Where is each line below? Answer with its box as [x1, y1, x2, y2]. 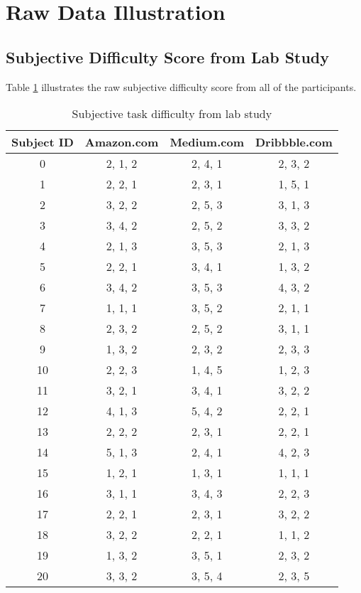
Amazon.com [84, 134, 159, 151]
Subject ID [11, 134, 74, 151]
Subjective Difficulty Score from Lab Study [6, 46, 330, 68]
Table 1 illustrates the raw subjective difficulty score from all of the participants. [6, 79, 357, 94]
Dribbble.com [255, 134, 333, 151]
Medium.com [170, 134, 244, 151]
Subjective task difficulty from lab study [72, 105, 272, 122]
